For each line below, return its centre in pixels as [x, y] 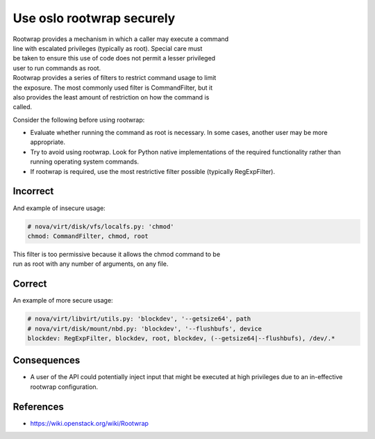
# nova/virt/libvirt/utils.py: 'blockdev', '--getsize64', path [139, 319]
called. [23, 107]
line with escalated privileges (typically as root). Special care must [108, 48]
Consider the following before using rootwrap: [79, 120]
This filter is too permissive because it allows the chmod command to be [117, 254]
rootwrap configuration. [64, 387]
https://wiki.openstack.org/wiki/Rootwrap [90, 423]
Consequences [47, 361]
